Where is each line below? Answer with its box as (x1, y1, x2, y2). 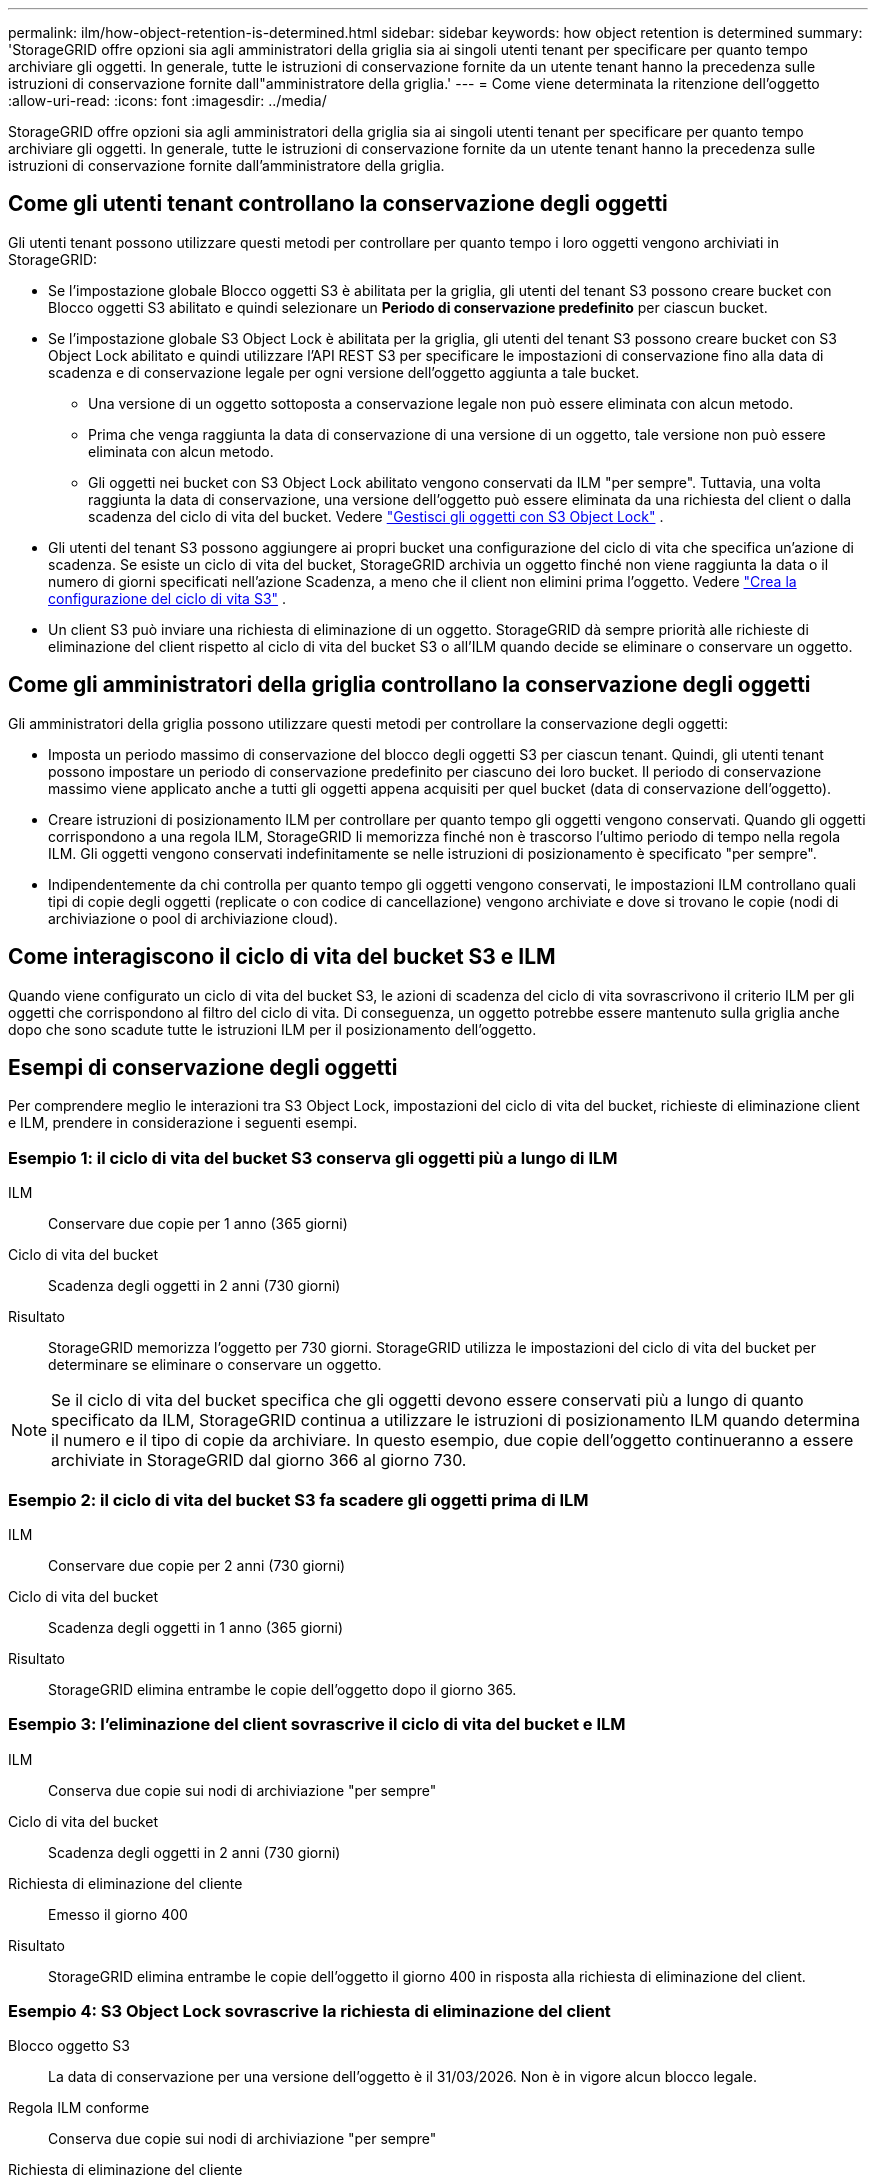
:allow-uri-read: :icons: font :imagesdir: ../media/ (8, 92, 327, 109)
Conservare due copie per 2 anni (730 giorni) (48, 1556, 346, 1574)
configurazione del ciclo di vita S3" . (48, 589, 287, 607)
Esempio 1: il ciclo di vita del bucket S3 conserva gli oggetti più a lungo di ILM (8, 1147, 618, 1168)
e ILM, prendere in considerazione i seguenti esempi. (8, 1114, 358, 1132)
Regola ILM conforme (8, 2099, 150, 2117)
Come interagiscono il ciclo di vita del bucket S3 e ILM (8, 944, 556, 970)
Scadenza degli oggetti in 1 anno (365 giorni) (48, 1618, 344, 1636)
